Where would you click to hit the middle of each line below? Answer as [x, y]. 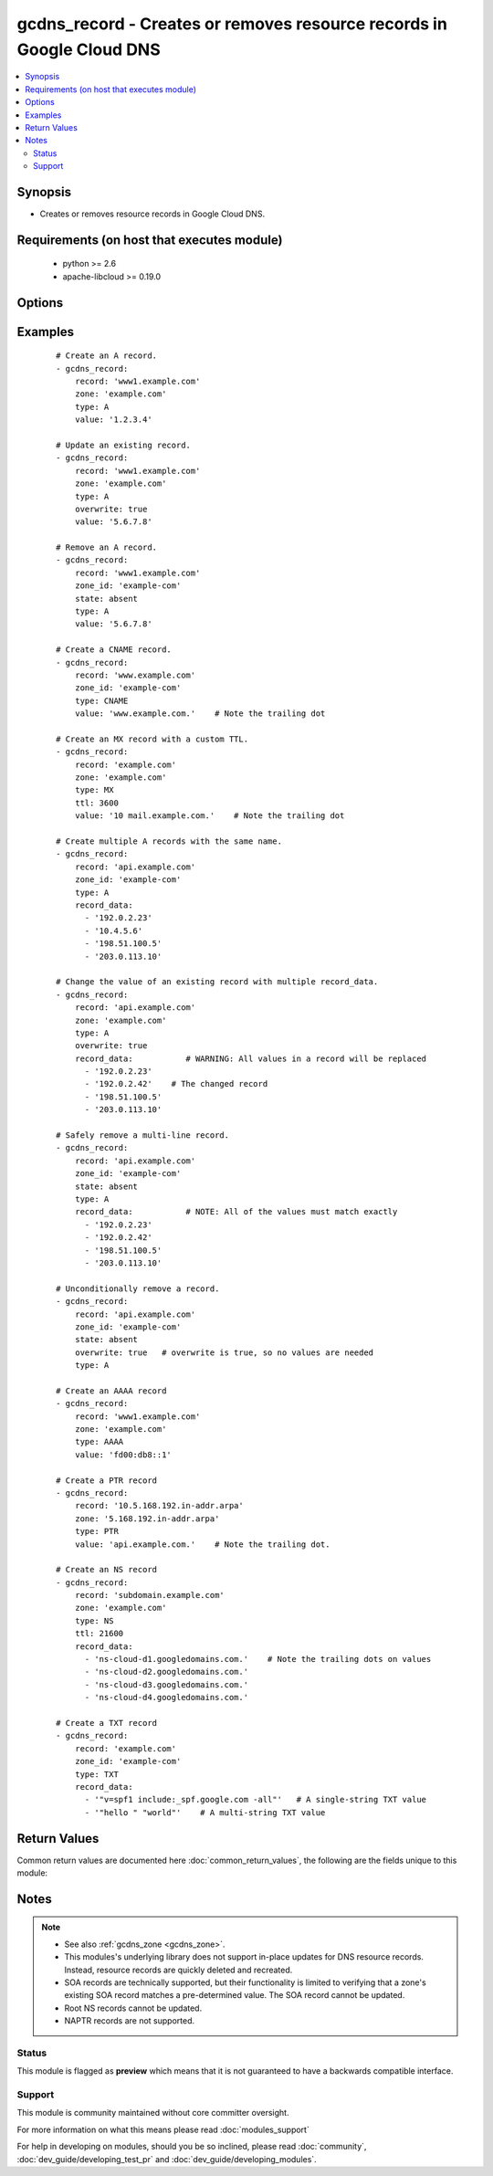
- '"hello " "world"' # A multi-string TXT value [205, 1812]
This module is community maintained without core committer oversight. [153, 2113]
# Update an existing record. [124, 445]
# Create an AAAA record [111, 1391]
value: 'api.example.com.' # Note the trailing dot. [202, 1544]
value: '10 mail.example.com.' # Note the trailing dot [210, 816]
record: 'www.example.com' [135, 675]
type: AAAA [99, 1442]
